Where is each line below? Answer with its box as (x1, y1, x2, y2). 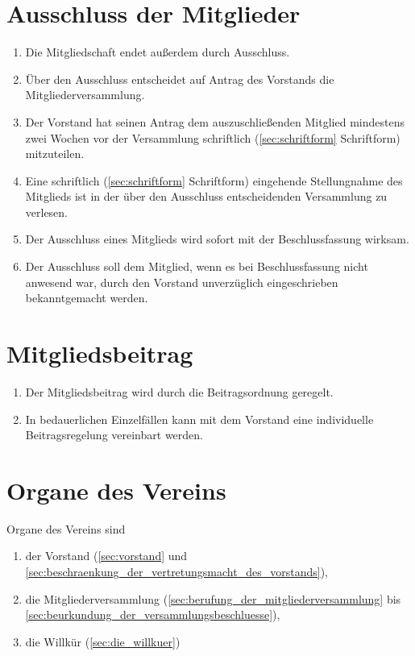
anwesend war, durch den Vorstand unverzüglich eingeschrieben (25, 273, 338, 290)
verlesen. (25, 203, 68, 220)
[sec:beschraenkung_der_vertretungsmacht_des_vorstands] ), (25, 563, 328, 580)
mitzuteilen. (25, 145, 85, 162)
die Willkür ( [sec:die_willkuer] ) (25, 633, 181, 650)
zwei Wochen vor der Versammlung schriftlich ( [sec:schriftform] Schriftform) (25, 129, 400, 146)
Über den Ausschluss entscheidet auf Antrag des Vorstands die (25, 70, 334, 87)
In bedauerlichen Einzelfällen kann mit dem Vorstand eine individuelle (25, 410, 374, 427)
